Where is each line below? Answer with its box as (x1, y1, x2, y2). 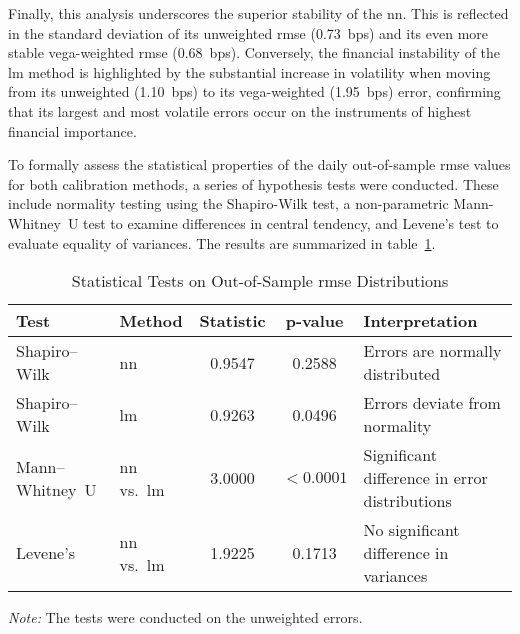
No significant (363, 518, 460, 542)
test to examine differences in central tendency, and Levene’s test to (83, 212, 499, 233)
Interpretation (363, 309, 478, 333)
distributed (363, 362, 441, 386)
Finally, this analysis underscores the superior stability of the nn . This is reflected (8, 3, 509, 23)
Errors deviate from (363, 391, 501, 415)
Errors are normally (363, 339, 502, 363)
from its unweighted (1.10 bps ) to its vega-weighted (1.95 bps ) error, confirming (8, 81, 501, 102)
